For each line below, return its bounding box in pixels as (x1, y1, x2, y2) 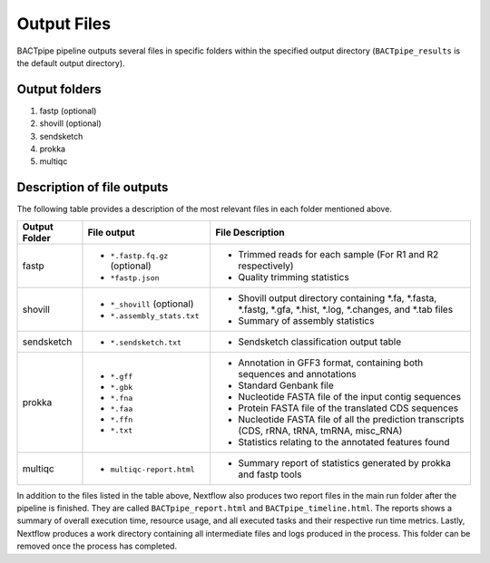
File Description (214, 226, 285, 238)
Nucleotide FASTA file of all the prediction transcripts (237, 413, 465, 425)
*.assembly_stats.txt (110, 311, 200, 321)
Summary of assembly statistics (237, 314, 375, 326)
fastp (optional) (39, 105, 97, 116)
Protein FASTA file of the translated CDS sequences (237, 402, 458, 414)
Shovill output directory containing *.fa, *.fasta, (237, 291, 437, 304)
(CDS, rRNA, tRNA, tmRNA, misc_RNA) (237, 424, 403, 437)
